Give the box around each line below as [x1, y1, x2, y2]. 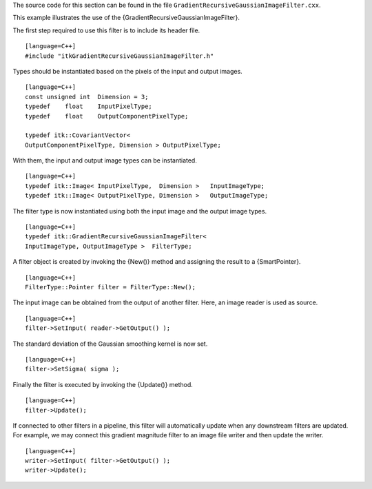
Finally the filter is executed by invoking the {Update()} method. [12, 380, 193, 388]
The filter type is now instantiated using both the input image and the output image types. [12, 207, 267, 215]
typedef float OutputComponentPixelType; [25, 112, 189, 120]
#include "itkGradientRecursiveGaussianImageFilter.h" [25, 52, 214, 60]
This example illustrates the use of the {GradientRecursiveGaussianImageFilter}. [12, 14, 240, 22]
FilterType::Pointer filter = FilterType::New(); [25, 283, 196, 291]
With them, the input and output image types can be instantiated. [12, 156, 198, 165]
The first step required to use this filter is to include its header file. [12, 26, 200, 34]
